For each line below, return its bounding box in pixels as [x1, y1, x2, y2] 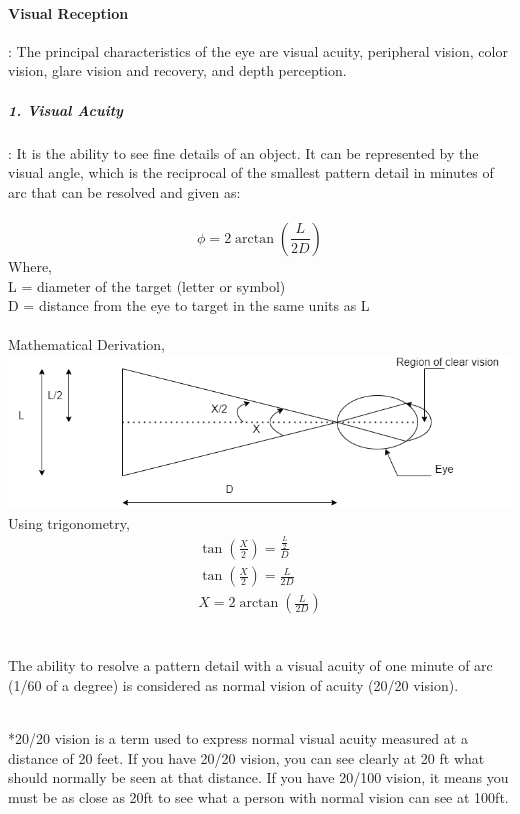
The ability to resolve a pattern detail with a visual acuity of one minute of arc [8, 655, 493, 676]
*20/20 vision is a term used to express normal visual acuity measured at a [8, 728, 468, 749]
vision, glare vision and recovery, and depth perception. [8, 60, 347, 81]
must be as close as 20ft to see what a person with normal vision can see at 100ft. [8, 786, 509, 807]
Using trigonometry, [8, 512, 130, 533]
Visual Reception [8, 2, 129, 23]
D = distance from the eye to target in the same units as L [8, 295, 370, 316]
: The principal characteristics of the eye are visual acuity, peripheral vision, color [8, 40, 508, 61]
